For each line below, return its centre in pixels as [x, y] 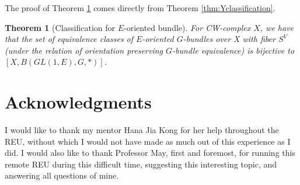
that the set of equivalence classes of [69, 39]
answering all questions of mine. [62, 175]
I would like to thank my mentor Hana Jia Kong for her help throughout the [142, 130]
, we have [277, 27]
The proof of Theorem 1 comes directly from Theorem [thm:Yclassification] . [140, 8]
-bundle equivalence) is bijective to [233, 50]
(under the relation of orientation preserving [84, 50]
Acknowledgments [78, 102]
